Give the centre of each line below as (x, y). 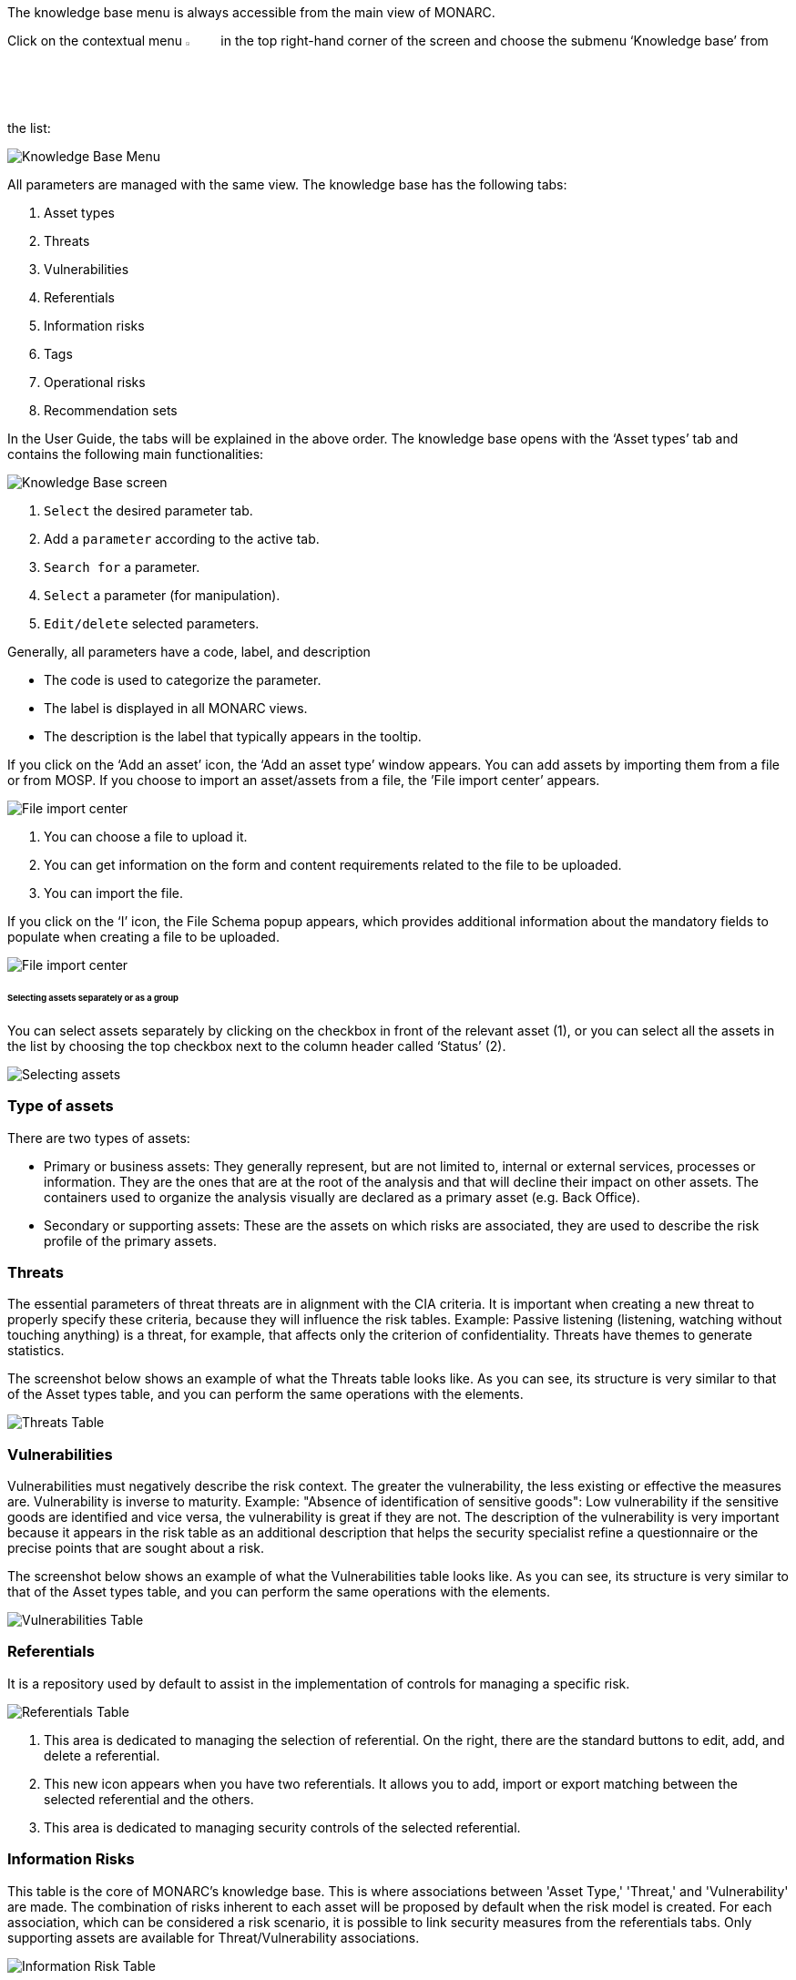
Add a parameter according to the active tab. (182, 539)
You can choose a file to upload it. (146, 837)
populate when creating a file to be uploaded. (143, 937)
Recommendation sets (111, 411)
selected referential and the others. (149, 1799)
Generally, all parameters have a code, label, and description (189, 652)
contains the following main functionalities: (136, 454)
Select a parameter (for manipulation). (162, 596)
